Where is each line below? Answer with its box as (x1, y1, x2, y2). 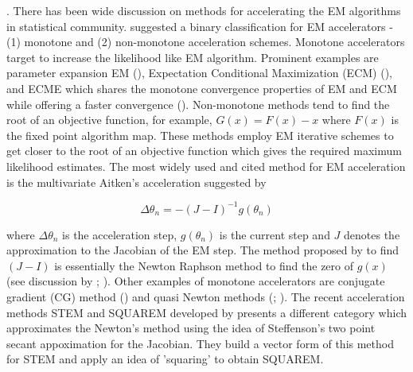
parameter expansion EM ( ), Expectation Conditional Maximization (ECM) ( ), (6, 64, 392, 81)
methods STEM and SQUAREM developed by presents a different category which (6, 304, 407, 320)
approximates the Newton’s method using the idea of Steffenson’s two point (6, 320, 376, 336)
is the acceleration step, (62, 226, 177, 242)
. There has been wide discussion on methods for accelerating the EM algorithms (6, 2, 401, 18)
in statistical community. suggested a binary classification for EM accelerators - (6, 17, 393, 34)
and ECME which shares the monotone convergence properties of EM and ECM (6, 79, 397, 96)
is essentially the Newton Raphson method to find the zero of (54, 257, 354, 273)
